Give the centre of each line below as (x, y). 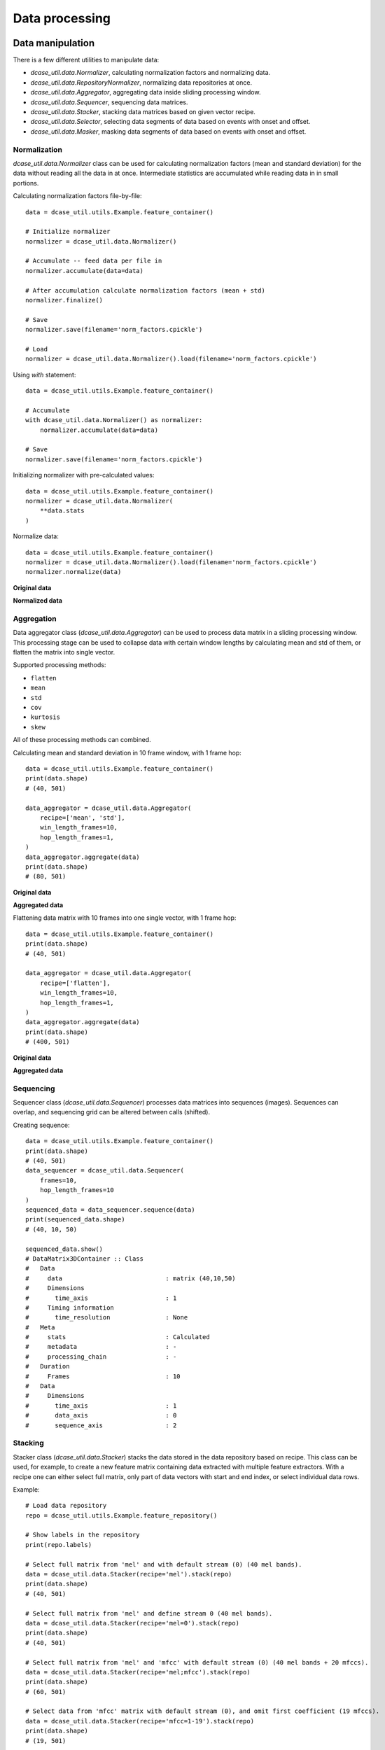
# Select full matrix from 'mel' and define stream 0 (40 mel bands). (149, 1613)
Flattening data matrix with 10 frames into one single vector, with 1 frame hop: (125, 918)
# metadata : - (101, 1347)
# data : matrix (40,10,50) (131, 1278)
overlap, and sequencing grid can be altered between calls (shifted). (111, 1112)
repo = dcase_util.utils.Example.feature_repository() (121, 1515)
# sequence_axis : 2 (101, 1425)
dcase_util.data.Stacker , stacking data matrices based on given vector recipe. (143, 112)
